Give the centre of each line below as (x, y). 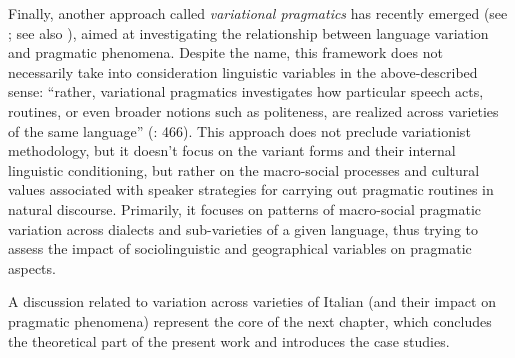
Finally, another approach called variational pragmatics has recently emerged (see (258, 13)
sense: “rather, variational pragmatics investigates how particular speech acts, (246, 91)
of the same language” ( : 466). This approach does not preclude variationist (239, 130)
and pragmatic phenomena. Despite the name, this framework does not (225, 52)
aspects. (32, 267)
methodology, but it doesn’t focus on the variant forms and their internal (232, 150)
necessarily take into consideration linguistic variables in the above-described (243, 71)
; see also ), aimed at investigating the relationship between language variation (248, 32)
